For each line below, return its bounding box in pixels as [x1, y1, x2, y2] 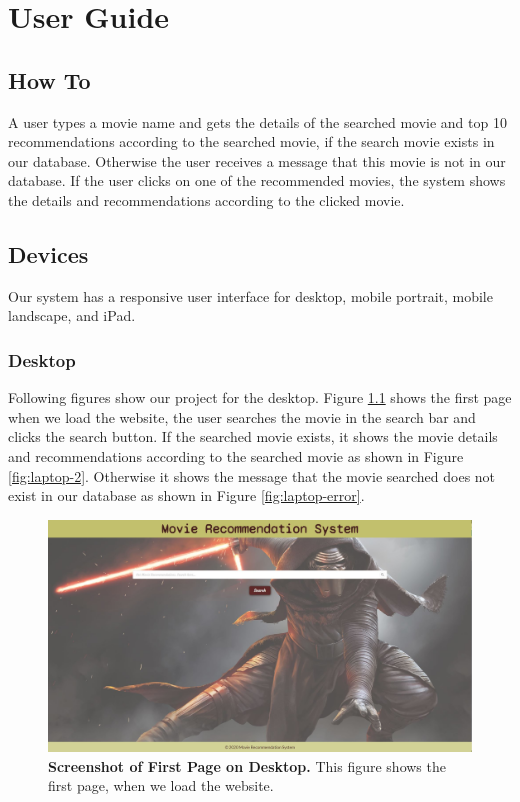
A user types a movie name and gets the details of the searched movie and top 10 [8, 111, 507, 132]
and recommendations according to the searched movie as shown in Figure [8, 445, 464, 466]
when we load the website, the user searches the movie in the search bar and [8, 406, 476, 427]
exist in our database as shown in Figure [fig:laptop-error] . [8, 485, 365, 506]
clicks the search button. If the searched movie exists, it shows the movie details [8, 426, 498, 447]
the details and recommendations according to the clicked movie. [8, 189, 405, 210]
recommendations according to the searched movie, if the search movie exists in [8, 131, 495, 152]
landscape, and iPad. [8, 305, 136, 326]
